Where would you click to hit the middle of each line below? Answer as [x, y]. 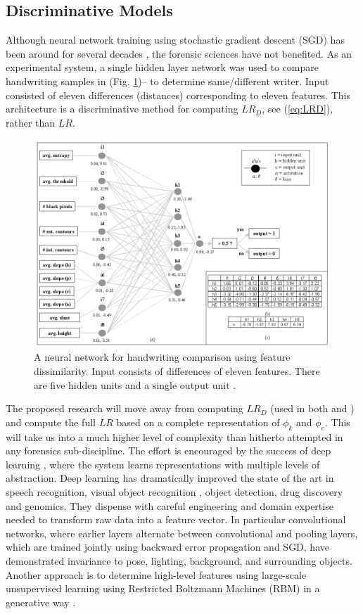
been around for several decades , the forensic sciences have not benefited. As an [179, 53]
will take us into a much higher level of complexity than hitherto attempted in [174, 436]
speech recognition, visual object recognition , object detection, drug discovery [174, 492]
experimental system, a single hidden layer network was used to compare [162, 67]
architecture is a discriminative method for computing [122, 109]
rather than [31, 122]
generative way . [41, 602]
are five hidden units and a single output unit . [135, 384]
